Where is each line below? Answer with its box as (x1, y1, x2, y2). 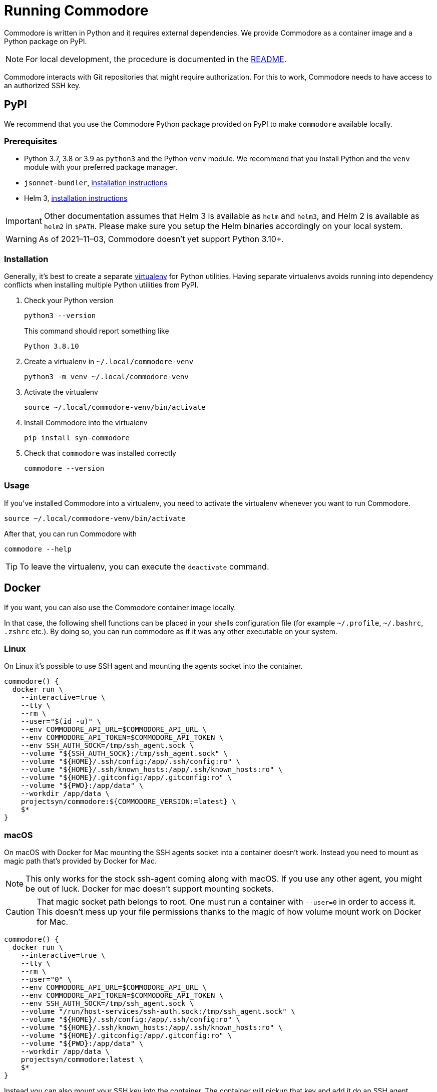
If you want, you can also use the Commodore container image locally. (4, 603, 236, 612)
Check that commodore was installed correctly (24, 449, 176, 458)
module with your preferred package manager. (24, 163, 178, 172)
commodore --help (4, 544, 72, 553)
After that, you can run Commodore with (4, 529, 137, 538)
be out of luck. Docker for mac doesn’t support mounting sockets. (26, 884, 274, 894)
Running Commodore (4, 2, 149, 19)
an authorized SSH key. (4, 81, 81, 90)
